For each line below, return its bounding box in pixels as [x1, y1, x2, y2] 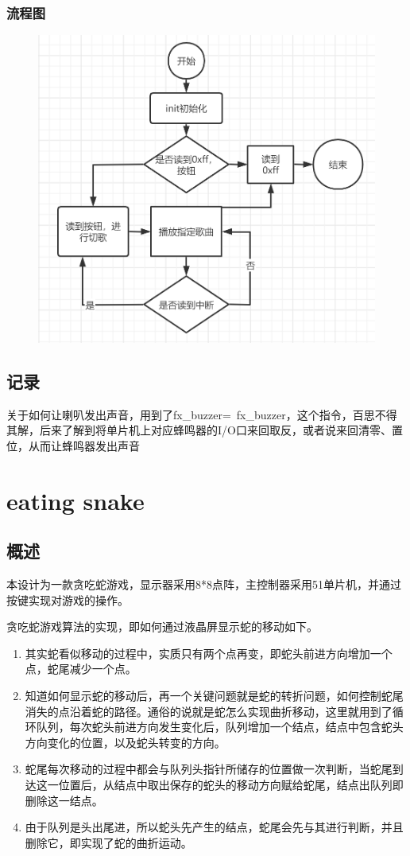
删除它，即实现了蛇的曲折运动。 [25, 834, 192, 850]
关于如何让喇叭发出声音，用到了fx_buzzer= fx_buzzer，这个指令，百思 [6, 406, 375, 422]
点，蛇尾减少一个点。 [25, 660, 137, 677]
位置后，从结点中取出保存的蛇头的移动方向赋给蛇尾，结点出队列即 [58, 776, 404, 793]
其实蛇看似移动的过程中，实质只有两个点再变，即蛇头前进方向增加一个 [25, 644, 393, 661]
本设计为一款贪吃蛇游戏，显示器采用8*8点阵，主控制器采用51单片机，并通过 [6, 576, 401, 593]
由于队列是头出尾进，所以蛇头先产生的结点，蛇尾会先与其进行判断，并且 [25, 819, 404, 835]
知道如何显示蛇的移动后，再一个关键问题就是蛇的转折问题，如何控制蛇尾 [25, 687, 404, 704]
